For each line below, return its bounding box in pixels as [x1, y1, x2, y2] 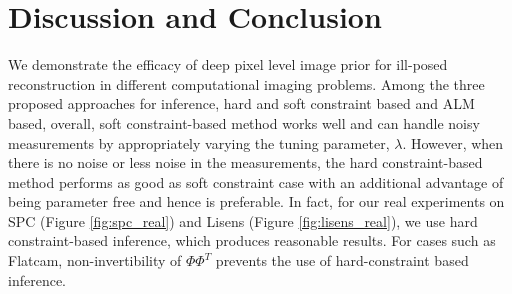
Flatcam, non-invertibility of [8, 250, 182, 271]
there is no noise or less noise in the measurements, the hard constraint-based [8, 152, 483, 173]
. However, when [402, 132, 504, 153]
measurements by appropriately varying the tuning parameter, [8, 132, 390, 153]
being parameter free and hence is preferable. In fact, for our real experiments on [8, 191, 505, 212]
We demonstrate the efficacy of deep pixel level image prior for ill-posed [8, 54, 448, 75]
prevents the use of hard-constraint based [215, 250, 469, 271]
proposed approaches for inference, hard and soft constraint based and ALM [8, 93, 475, 114]
